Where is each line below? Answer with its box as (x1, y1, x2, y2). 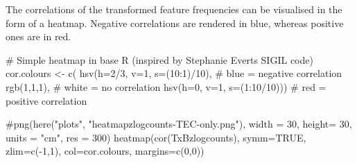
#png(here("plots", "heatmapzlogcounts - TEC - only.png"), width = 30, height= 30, (6, 117, 352, 131)
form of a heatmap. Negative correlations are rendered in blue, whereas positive (6, 15, 344, 30)
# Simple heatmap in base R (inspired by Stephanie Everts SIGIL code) (6, 52, 313, 67)
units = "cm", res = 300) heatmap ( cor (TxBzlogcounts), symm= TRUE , (6, 130, 306, 144)
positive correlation (6, 93, 87, 108)
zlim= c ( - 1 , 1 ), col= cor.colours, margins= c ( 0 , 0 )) (6, 144, 204, 158)
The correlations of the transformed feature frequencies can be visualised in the (6, 2, 342, 16)
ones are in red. (6, 29, 71, 44)
